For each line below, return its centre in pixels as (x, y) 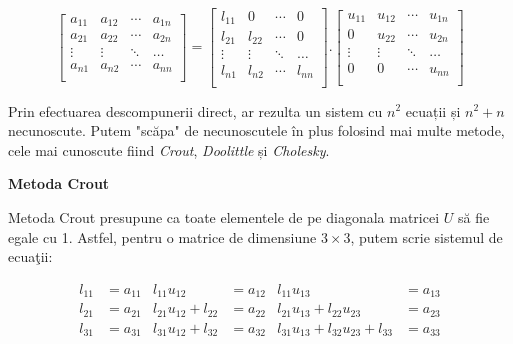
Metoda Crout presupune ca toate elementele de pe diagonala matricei (224, 216)
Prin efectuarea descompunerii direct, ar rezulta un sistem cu (195, 110)
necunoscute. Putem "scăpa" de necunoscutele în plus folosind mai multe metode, (256, 130)
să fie (473, 216)
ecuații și (433, 110)
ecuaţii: (30, 256)
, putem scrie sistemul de (426, 236)
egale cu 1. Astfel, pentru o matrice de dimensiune (162, 236)
